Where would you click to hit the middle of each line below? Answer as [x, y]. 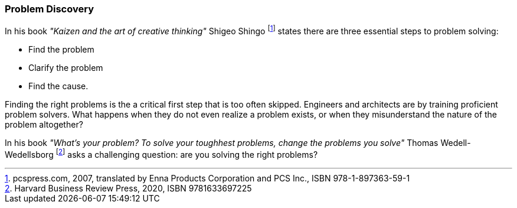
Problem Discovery [49, 9]
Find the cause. [58, 86]
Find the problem [61, 50]
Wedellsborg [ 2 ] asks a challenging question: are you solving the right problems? [161, 154]
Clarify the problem [66, 68]
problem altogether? [44, 125]
